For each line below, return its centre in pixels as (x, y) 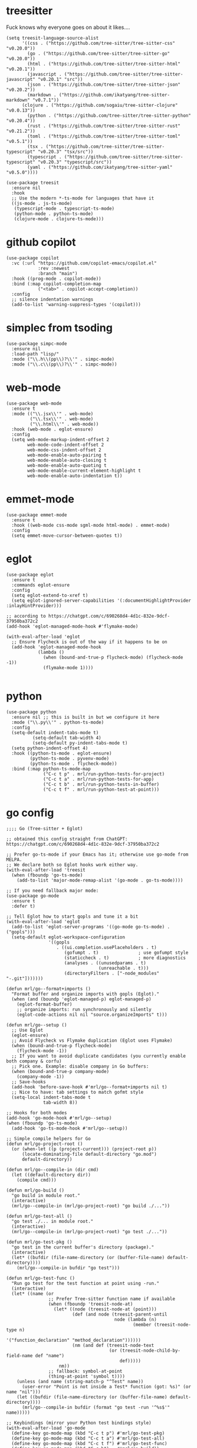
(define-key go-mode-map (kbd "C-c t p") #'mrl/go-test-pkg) (88, 1433)
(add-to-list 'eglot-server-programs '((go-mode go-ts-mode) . (91, 927)
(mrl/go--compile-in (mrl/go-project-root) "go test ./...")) (89, 1232)
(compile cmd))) (37, 1180)
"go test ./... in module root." (52, 1221)
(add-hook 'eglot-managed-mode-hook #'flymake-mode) (72, 626)
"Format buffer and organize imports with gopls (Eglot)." (86, 994)
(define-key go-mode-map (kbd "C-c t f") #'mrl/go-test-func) (89, 1443)
